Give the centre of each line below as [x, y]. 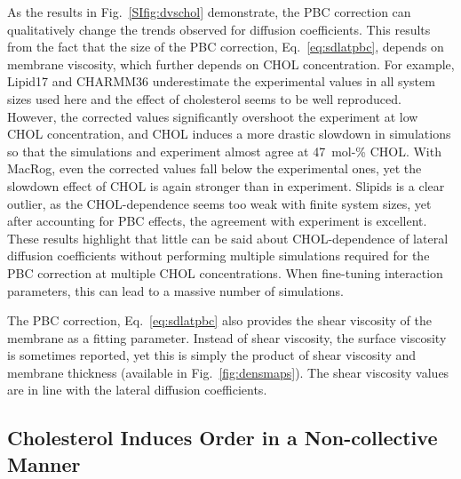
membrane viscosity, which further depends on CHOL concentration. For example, [231, 64]
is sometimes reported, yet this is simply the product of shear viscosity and [212, 355]
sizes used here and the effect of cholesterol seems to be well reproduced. [204, 98]
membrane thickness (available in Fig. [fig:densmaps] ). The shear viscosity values [228, 372]
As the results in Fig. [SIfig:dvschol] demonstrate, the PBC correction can [209, 12]
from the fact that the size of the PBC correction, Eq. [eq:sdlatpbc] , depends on [226, 47]
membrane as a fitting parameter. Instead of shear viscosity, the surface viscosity [227, 337]
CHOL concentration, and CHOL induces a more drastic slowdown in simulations [229, 134]
